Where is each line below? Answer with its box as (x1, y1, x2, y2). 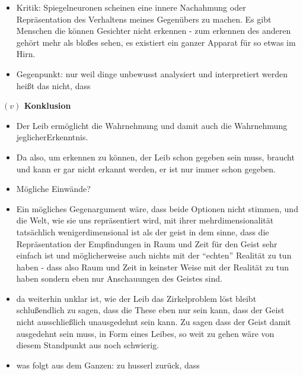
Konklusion (24, 99, 71, 112)
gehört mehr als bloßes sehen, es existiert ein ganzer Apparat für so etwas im (16, 36, 296, 48)
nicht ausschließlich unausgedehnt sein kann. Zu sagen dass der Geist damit (16, 316, 291, 328)
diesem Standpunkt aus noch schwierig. (16, 339, 160, 351)
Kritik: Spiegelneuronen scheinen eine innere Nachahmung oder (16, 1, 246, 13)
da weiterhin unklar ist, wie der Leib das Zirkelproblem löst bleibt (16, 292, 257, 304)
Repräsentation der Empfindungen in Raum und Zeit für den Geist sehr (16, 237, 278, 250)
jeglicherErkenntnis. (16, 131, 88, 143)
